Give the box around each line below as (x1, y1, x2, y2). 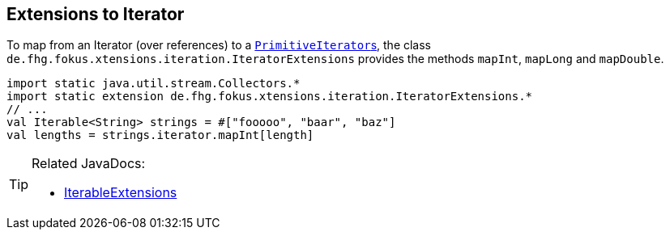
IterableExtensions (64, 184, 177, 201)
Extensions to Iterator (6, 4, 185, 24)
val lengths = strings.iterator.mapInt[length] (6, 129, 314, 142)
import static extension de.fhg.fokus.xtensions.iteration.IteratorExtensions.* (6, 90, 533, 103)
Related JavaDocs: (32, 155, 146, 172)
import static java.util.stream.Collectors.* (6, 77, 301, 91)
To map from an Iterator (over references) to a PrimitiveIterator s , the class (6, 38, 432, 53)
